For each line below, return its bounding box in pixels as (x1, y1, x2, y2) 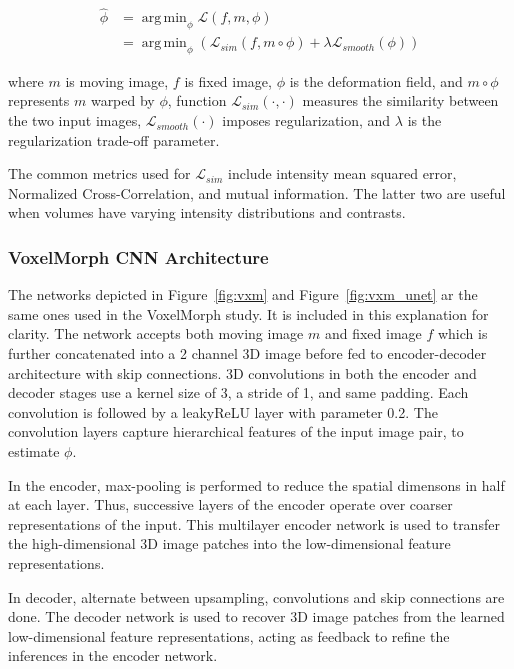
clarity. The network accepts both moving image (8, 323, 304, 344)
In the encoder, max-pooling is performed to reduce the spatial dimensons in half (8, 474, 505, 495)
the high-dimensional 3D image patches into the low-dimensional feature (8, 533, 451, 554)
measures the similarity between (302, 90, 499, 111)
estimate (8, 441, 60, 461)
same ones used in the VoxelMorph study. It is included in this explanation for (8, 303, 489, 324)
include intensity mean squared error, (228, 163, 457, 184)
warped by (90, 90, 155, 111)
